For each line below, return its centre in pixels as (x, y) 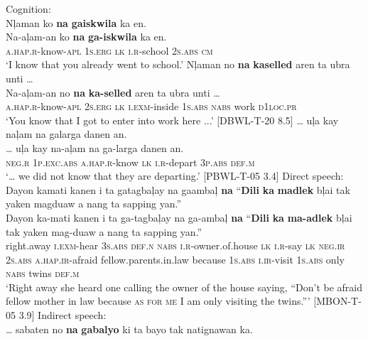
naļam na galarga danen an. (66, 134)
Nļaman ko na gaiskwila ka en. (76, 22)
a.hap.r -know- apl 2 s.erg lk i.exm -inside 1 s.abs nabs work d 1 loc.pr (151, 106)
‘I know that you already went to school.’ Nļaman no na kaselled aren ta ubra (178, 64)
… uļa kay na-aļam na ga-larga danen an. (95, 147)
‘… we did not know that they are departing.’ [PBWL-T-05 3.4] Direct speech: (175, 176)
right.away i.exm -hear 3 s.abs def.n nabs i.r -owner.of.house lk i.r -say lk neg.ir (175, 245)
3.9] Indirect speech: (63, 315)
